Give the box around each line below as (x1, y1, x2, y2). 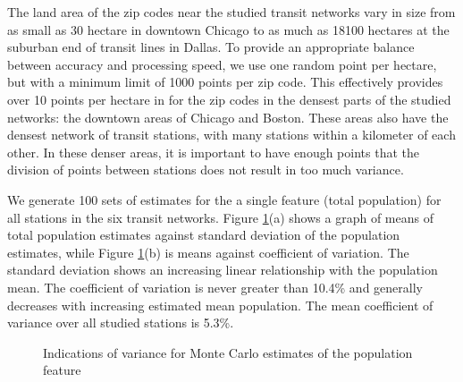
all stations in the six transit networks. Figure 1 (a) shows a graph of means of (7, 208, 434, 226)
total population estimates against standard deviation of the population (7, 225, 400, 244)
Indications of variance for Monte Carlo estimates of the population (43, 343, 413, 361)
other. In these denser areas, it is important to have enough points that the (7, 142, 419, 161)
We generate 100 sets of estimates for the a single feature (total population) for (7, 190, 442, 208)
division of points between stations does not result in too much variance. (7, 160, 404, 179)
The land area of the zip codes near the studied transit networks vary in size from (7, 3, 456, 21)
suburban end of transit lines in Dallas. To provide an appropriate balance (7, 38, 415, 56)
